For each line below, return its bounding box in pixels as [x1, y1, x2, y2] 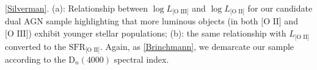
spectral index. [114, 52, 169, 65]
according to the [5, 52, 66, 65]
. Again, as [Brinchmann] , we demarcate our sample [100, 40, 294, 52]
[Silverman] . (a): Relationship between [5, 2, 148, 14]
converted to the [5, 40, 66, 52]
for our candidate [247, 2, 313, 14]
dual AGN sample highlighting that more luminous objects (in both [5, 15, 258, 27]
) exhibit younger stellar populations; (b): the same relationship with [28, 27, 286, 40]
